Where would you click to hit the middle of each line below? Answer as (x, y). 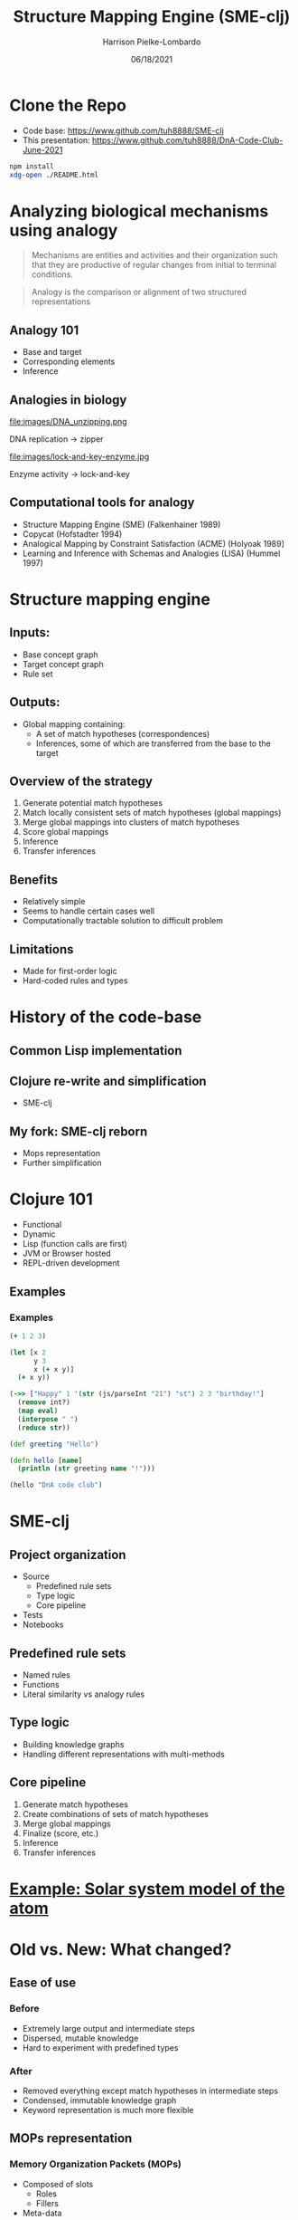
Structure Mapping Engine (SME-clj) (152, 17)
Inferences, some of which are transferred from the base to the (153, 743)
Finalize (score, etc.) (61, 1833)
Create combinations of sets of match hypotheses (116, 1813)
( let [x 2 (28, 1352)
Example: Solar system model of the (148, 1889)
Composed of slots (58, 2184)
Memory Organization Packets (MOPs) (96, 2164)
